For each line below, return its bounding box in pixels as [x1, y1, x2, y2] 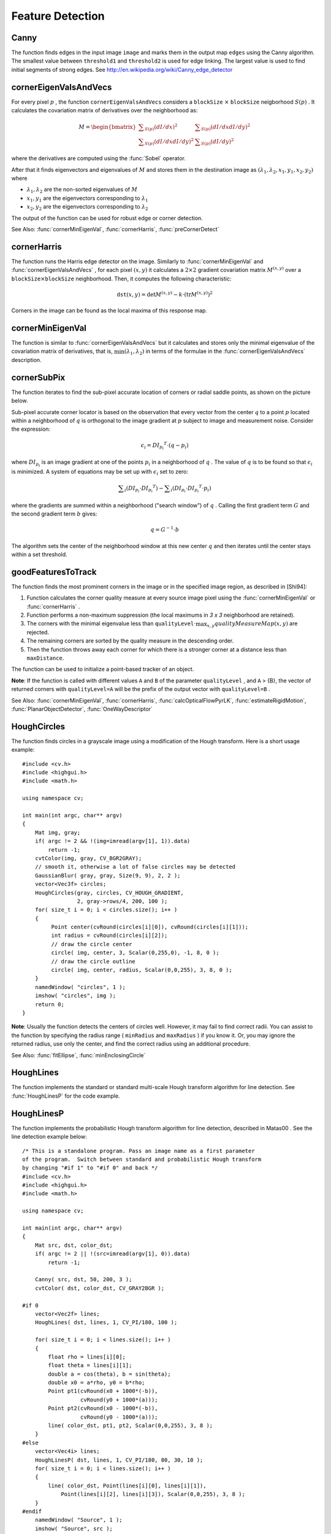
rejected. [26, 628, 49, 636]
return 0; [34, 1001, 64, 1008]
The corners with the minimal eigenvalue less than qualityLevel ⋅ [26, 620, 196, 627]
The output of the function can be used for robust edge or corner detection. [11, 214, 204, 222]
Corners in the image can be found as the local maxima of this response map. [11, 307, 208, 314]
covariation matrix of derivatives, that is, [11, 347, 113, 355]
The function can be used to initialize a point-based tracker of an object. [11, 666, 194, 673]
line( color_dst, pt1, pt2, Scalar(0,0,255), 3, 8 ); [48, 1422, 213, 1429]
